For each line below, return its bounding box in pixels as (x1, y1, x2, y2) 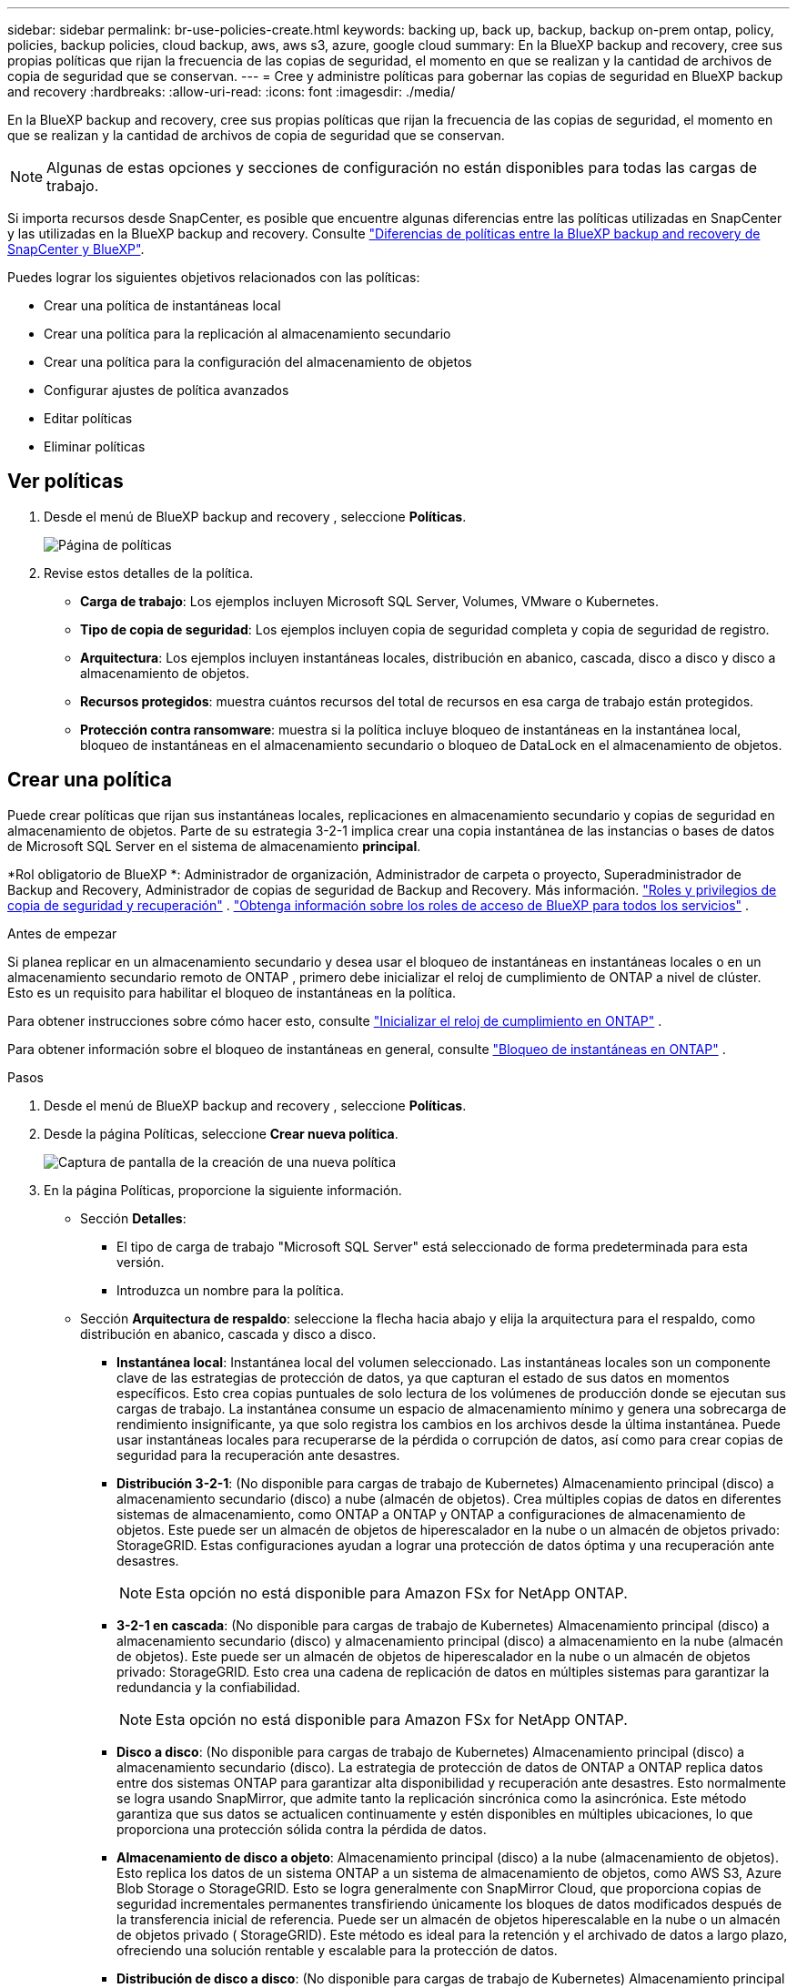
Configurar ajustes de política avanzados (44, 382, 289, 398)
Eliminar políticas (44, 439, 146, 454)
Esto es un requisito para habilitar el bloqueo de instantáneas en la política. (7, 984, 457, 1000)
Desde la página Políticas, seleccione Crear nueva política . (44, 1125, 398, 1141)
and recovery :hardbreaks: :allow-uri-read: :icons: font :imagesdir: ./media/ (7, 84, 456, 99)
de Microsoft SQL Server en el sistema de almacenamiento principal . (7, 837, 421, 854)
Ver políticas (7, 470, 124, 493)
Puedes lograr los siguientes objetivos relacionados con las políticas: (7, 269, 420, 285)
